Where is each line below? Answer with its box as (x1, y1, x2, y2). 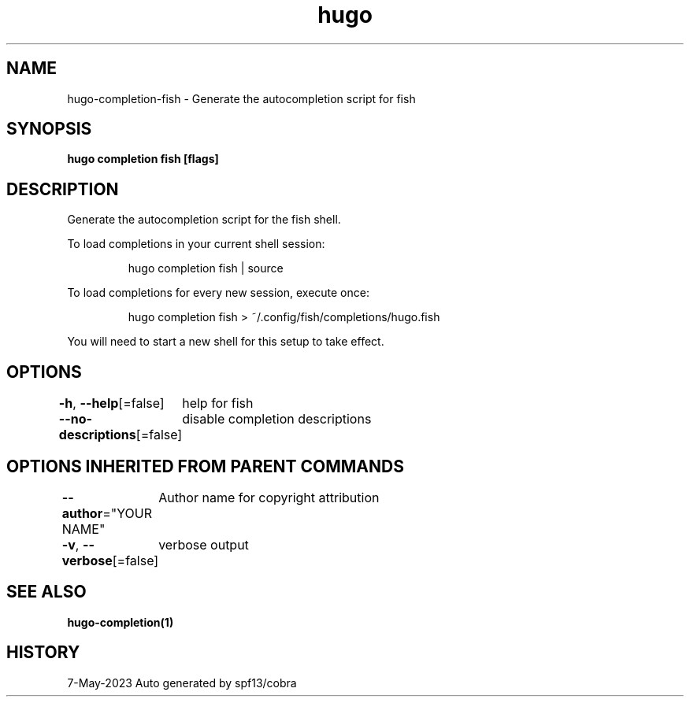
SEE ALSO (6, 582, 87, 602)
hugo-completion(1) (67, 615, 174, 629)
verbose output (158, 536, 249, 553)
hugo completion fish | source (128, 261, 284, 276)
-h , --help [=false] (58, 395, 165, 412)
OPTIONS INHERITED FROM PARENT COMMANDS (6, 456, 404, 476)
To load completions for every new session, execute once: (67, 286, 369, 300)
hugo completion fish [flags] (67, 152, 219, 166)
